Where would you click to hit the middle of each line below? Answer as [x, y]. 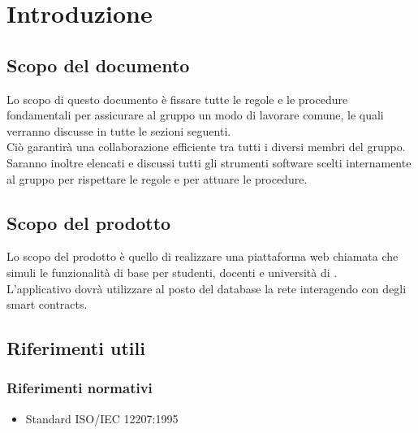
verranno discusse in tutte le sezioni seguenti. [119, 130]
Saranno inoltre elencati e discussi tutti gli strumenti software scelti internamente [209, 162]
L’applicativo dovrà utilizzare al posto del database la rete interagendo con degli [207, 288]
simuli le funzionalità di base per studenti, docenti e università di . [172, 272]
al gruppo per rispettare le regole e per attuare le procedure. [157, 178]
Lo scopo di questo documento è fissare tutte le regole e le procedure [177, 99]
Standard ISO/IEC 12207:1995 [102, 418]
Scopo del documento [98, 65]
